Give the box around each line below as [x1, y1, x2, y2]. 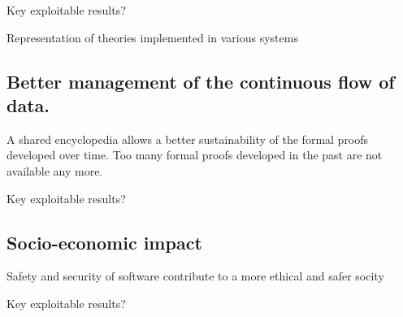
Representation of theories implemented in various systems [6, 28, 298, 46]
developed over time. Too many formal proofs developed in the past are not [6, 146, 383, 163]
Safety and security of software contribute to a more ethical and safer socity [6, 267, 384, 284]
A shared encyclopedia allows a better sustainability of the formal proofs [6, 130, 369, 147]
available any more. [6, 162, 103, 179]
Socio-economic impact [6, 229, 202, 254]
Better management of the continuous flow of [6, 68, 395, 93]
